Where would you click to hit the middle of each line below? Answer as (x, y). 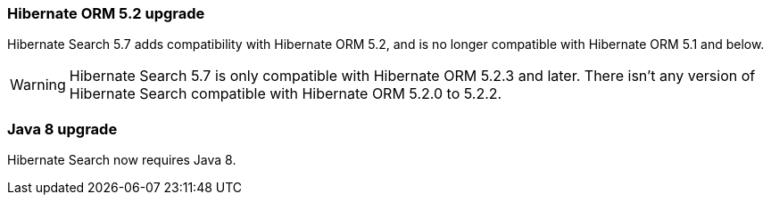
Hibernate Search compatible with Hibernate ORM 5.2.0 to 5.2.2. (286, 94)
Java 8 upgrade (62, 129)
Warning (38, 85)
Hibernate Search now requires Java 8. (122, 160)
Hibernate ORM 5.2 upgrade (106, 13)
